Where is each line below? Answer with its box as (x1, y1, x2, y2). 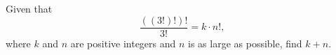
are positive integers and (70, 36, 176, 50)
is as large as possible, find (188, 36, 302, 50)
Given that (6, 1, 53, 15)
